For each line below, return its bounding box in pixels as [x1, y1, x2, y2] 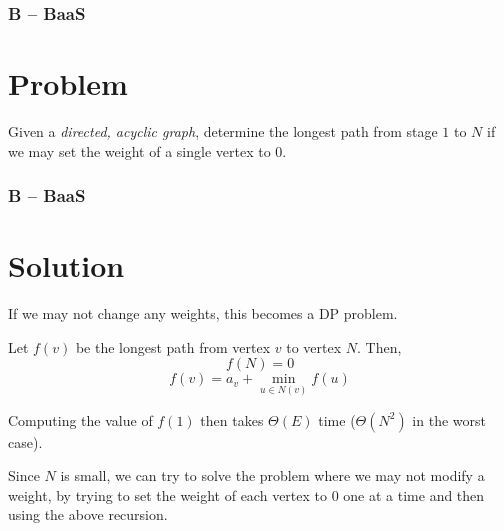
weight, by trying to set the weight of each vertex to [8, 484, 328, 505]
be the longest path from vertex [75, 336, 271, 357]
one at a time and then [343, 484, 485, 505]
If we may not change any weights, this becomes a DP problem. [8, 303, 398, 324]
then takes [200, 409, 264, 430]
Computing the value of [8, 409, 153, 430]
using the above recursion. [8, 504, 168, 525]
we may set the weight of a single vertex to [8, 140, 271, 161]
